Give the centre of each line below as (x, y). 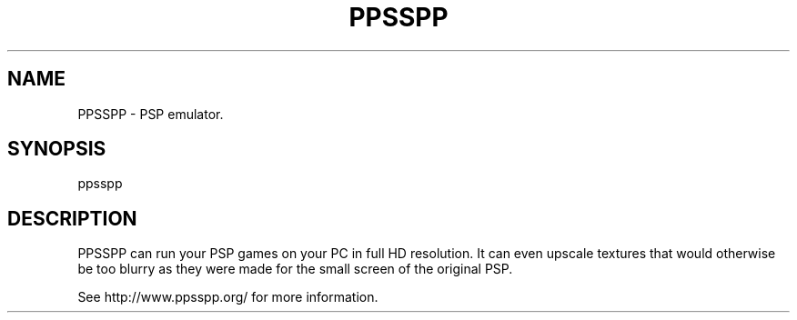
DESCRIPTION (72, 218)
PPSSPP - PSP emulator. (151, 114)
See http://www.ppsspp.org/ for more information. (228, 297)
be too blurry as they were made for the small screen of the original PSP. (295, 269)
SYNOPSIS (57, 149)
